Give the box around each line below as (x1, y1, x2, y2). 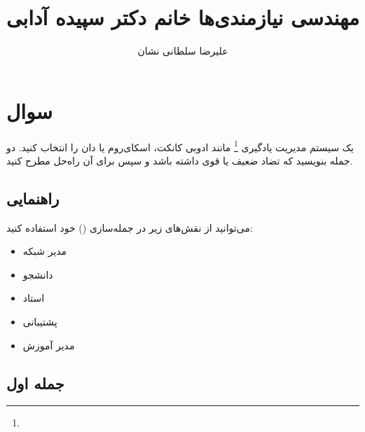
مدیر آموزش (22, 337, 75, 352)
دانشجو (22, 267, 53, 281)
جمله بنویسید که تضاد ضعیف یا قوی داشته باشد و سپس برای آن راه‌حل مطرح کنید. (6, 153, 353, 167)
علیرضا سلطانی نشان (137, 43, 228, 58)
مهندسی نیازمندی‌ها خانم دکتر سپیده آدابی (6, 3, 359, 32)
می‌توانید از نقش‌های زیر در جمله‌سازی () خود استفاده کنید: (6, 220, 253, 235)
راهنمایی (6, 187, 60, 209)
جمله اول (6, 372, 64, 393)
